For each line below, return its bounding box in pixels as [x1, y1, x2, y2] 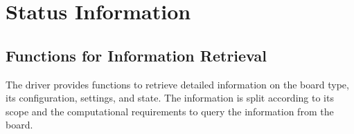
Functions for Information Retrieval [6, 44, 267, 66]
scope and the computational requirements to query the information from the [6, 104, 334, 118]
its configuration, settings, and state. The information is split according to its [6, 90, 334, 105]
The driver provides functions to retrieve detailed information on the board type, [6, 77, 349, 91]
